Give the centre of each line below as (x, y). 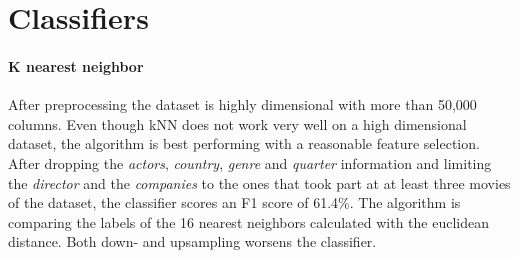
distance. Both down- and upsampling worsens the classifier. (192, 241)
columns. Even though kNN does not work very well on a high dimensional (237, 123)
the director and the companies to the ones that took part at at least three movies (259, 182)
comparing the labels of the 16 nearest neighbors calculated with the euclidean (249, 221)
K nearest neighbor (76, 65)
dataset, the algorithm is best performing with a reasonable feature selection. (244, 143)
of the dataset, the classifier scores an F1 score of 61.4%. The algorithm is (234, 202)
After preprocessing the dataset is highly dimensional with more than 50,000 (242, 104)
